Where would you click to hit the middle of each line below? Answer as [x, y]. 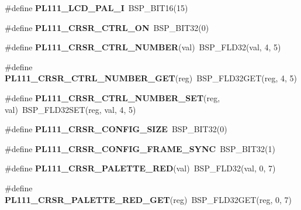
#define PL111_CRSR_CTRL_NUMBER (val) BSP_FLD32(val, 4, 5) [143, 47]
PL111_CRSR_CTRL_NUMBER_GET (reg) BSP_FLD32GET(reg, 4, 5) [151, 78]
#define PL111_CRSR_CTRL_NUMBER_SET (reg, [113, 97]
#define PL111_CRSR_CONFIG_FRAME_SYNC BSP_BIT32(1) [140, 148]
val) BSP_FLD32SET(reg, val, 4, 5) [70, 109]
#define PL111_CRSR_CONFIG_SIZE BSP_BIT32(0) [116, 129]
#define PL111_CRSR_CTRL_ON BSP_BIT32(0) [107, 27]
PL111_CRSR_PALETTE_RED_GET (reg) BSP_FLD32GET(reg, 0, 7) [148, 199]
